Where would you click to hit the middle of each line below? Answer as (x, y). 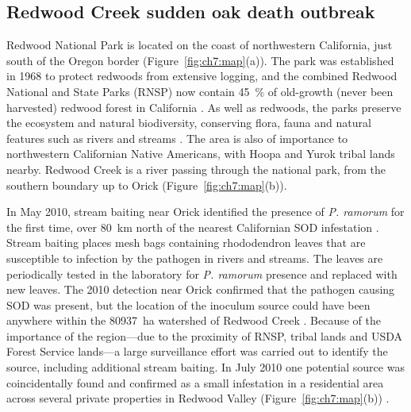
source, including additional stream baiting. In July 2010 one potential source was (205, 367)
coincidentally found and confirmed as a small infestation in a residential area (195, 382)
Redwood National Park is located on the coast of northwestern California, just (200, 45)
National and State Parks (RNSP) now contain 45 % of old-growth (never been (200, 91)
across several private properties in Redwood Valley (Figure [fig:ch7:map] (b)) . (198, 398)
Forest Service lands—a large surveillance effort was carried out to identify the (197, 351)
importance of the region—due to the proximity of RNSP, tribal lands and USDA (205, 335)
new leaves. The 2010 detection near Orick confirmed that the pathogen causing (201, 289)
